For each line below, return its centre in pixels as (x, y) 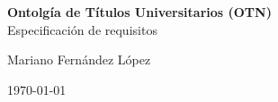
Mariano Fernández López (79, 59)
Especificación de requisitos (82, 29)
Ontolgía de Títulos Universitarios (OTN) (139, 12)
